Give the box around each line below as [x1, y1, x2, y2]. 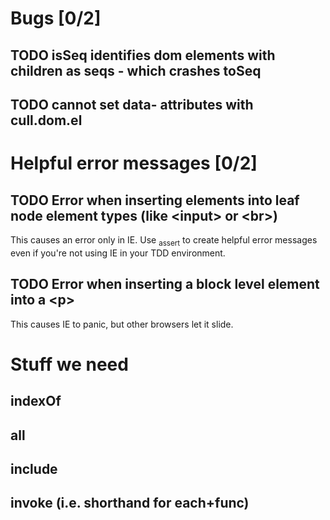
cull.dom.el [10, 112, 83, 129]
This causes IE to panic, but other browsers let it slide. [10, 318, 234, 330]
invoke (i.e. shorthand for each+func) [10, 495, 250, 512]
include [10, 460, 58, 477]
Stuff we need [10, 353, 129, 376]
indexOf [10, 393, 62, 410]
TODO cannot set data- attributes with [10, 96, 254, 113]
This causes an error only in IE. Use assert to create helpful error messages [10, 233, 318, 248]
